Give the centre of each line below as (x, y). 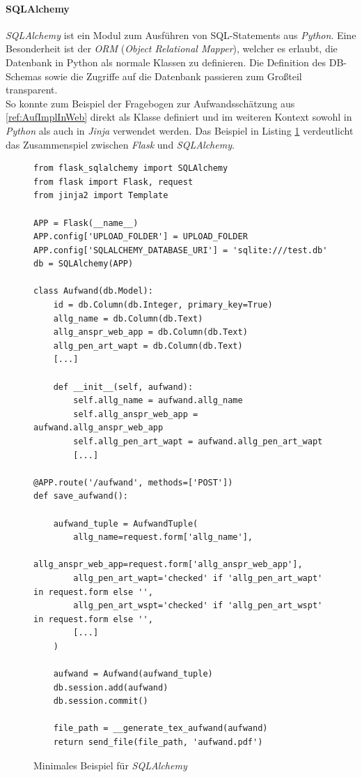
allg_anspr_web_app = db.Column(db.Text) (150, 332)
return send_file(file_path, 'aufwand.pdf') (158, 742)
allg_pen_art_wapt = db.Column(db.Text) (148, 346)
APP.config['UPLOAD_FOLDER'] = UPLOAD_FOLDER (141, 237)
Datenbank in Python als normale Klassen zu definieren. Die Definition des (166, 62)
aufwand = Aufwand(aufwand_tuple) (133, 674)
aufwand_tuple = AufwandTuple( (126, 523)
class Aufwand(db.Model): (93, 291)
